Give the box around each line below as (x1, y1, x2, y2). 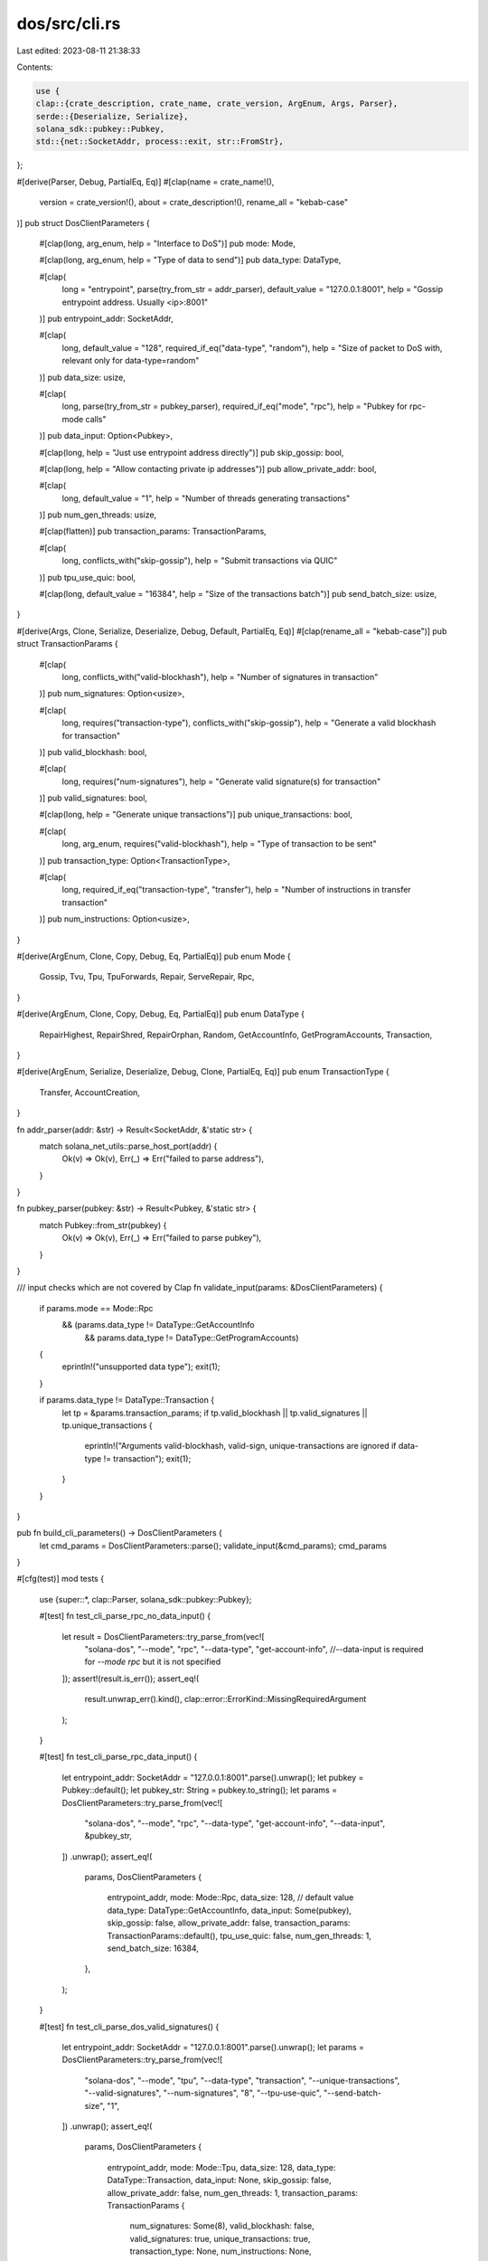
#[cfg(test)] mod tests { (16, 1574, 104, 1585)
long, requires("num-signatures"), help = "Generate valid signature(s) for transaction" (61, 776, 381, 787)
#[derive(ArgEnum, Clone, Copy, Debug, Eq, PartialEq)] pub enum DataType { (16, 1008, 305, 1019)
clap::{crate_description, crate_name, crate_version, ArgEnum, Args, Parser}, (35, 99, 399, 109)
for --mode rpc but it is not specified (84, 1656, 221, 1668)
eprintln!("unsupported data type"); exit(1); (61, 1361, 221, 1372)
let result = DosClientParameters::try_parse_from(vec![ (61, 1631, 266, 1641)
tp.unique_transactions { (61, 1420, 153, 1431)
